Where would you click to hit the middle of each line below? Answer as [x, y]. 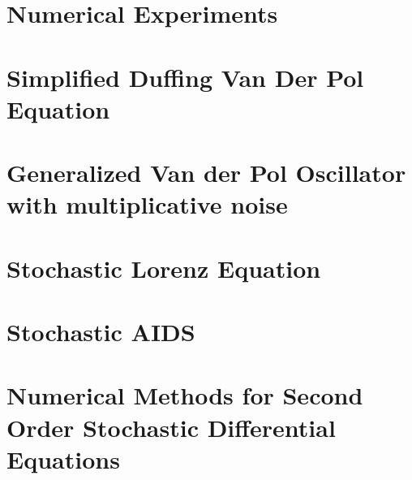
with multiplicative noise [147, 204]
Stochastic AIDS [101, 332]
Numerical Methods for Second [185, 395]
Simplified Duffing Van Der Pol [185, 77]
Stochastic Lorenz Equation [164, 268]
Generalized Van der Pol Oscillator [206, 173]
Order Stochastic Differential [171, 427]
